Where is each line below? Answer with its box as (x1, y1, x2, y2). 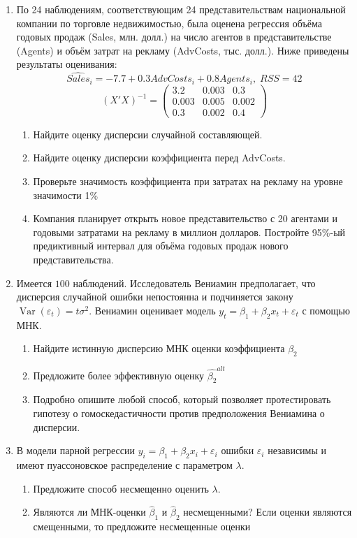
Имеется (16, 275, 52, 290)
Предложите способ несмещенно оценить (33, 481, 209, 495)
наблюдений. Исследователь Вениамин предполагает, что (73, 275, 316, 290)
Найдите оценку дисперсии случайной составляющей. (33, 126, 263, 141)
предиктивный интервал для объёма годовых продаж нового (33, 238, 289, 253)
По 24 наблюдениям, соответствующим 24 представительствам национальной (16, 2, 346, 16)
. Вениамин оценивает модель (89, 303, 216, 317)
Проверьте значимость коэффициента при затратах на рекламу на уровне (33, 173, 343, 188)
